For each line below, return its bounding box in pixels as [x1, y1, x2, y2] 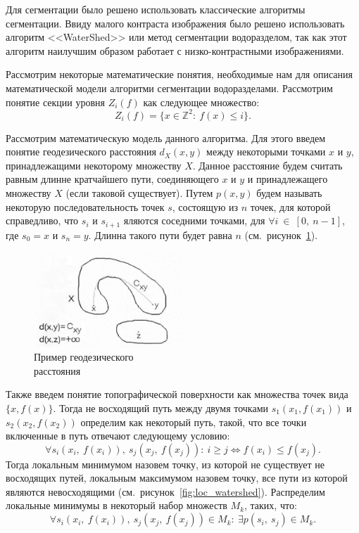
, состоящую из [172, 199, 239, 214]
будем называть [256, 186, 322, 200]
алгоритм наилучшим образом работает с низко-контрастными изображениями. [6, 43, 344, 58]
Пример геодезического [34, 349, 134, 364]
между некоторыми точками [206, 144, 326, 159]
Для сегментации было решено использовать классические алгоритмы [6, 2, 306, 16]
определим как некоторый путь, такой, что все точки [80, 414, 307, 429]
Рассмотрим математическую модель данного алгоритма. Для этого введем [6, 130, 326, 145]
